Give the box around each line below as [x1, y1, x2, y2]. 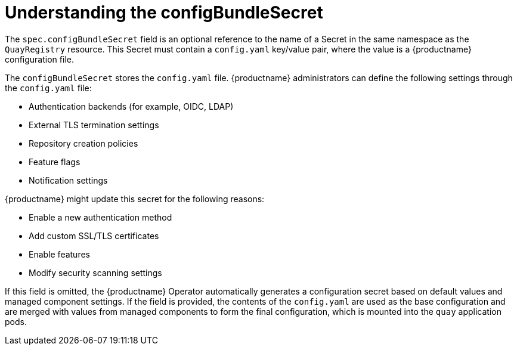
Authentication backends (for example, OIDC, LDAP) [29, 101, 234, 111]
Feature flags [29, 156, 81, 167]
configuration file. [5, 54, 74, 64]
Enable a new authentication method [29, 212, 172, 222]
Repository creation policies [29, 138, 138, 148]
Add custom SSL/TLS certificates [29, 230, 159, 241]
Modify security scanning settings [29, 267, 162, 278]
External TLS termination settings [29, 119, 159, 130]
